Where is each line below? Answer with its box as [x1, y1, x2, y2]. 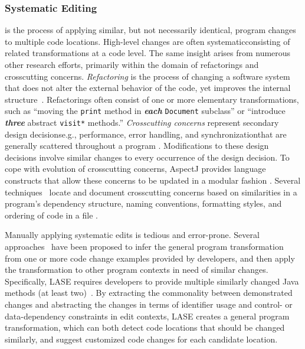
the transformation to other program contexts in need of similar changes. [5, 263, 268, 276]
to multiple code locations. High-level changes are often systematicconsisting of [5, 35, 290, 47]
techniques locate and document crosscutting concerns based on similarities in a [5, 185, 297, 198]
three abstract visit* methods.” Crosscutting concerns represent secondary [5, 116, 279, 129]
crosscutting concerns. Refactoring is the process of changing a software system [5, 70, 290, 82]
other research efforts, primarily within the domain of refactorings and [5, 58, 259, 70]
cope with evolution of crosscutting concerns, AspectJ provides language [5, 162, 266, 175]
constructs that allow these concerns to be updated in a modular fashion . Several [5, 174, 301, 187]
